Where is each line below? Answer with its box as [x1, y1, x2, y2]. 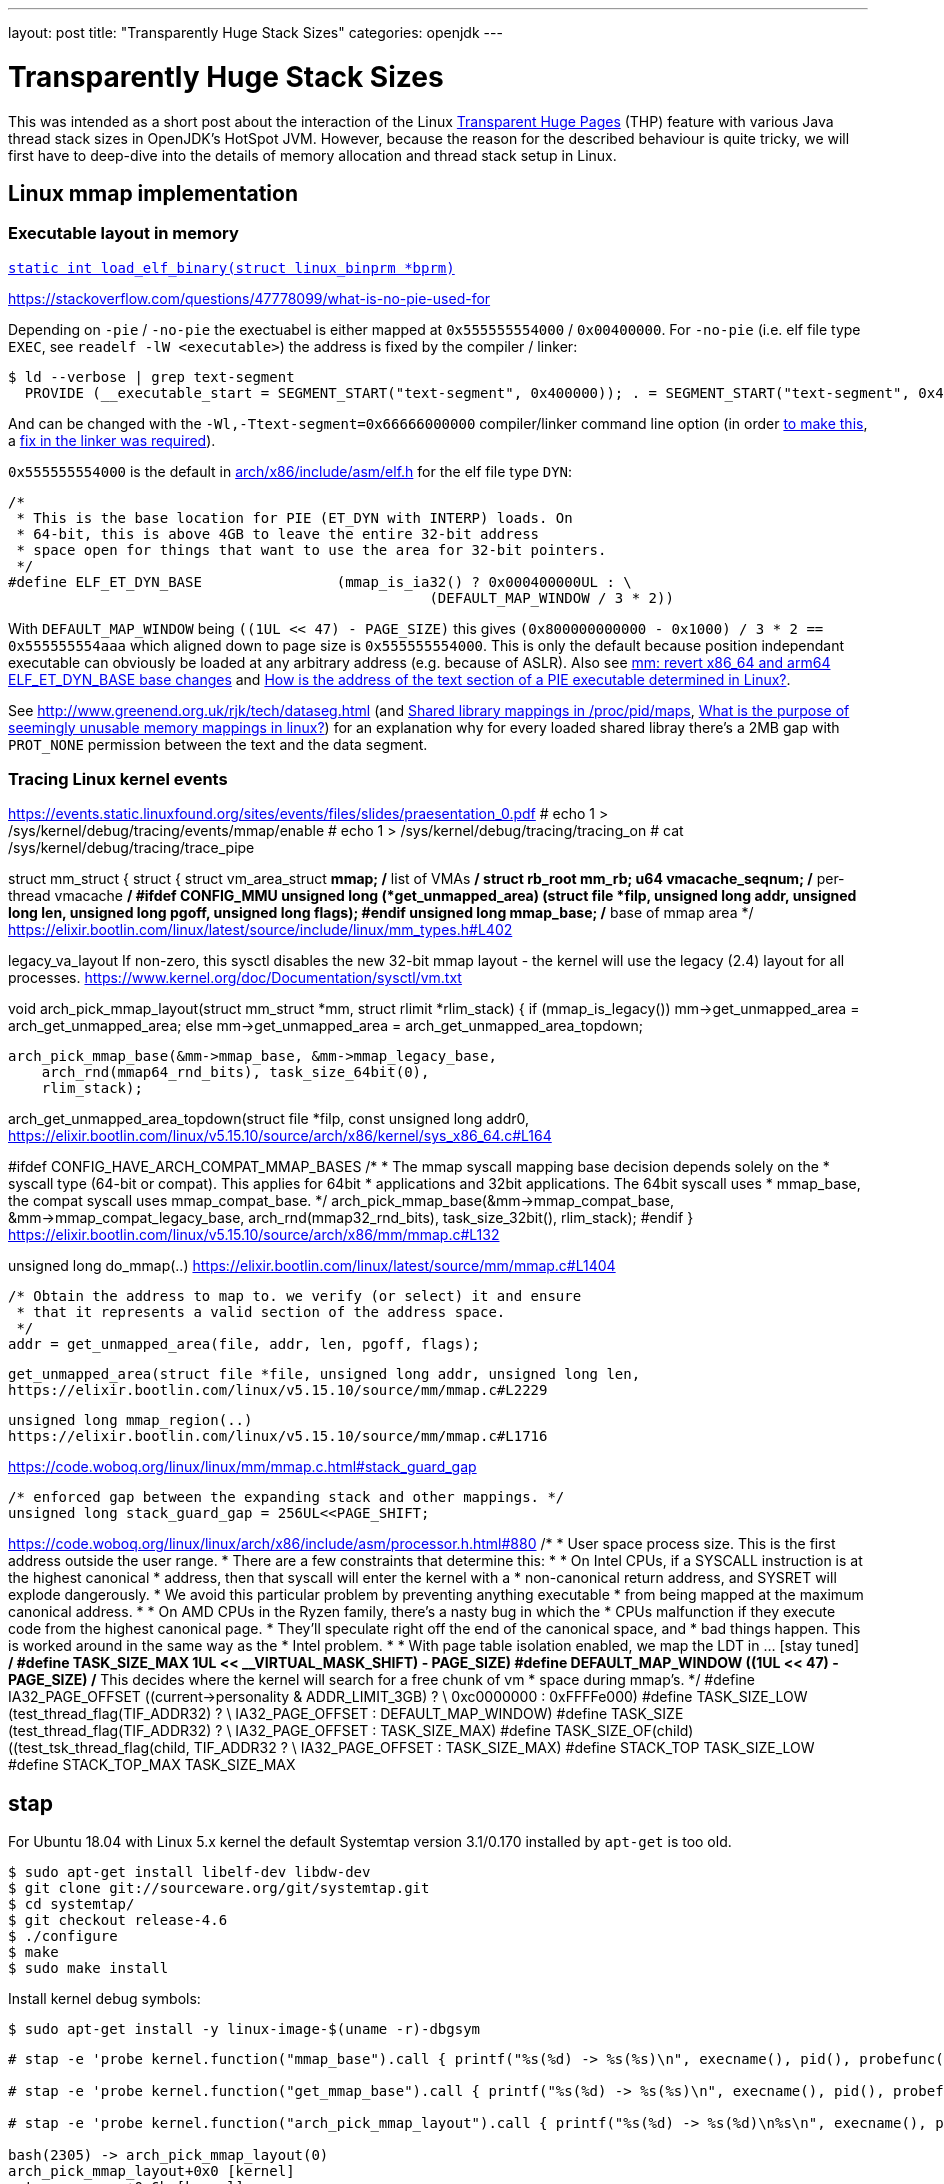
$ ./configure [8, 1928, 118, 1945]
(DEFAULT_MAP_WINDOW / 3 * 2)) [429, 589, 674, 606]
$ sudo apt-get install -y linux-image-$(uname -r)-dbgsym [8, 2021, 481, 2038]
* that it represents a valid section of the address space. [16, 1304, 506, 1321]
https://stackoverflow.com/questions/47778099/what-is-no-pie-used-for [8, 289, 491, 307]
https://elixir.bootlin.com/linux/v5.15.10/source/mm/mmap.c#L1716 [8, 1428, 548, 1445]
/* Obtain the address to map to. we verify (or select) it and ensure [8, 1288, 582, 1305]
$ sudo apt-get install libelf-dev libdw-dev [8, 1864, 371, 1881]
